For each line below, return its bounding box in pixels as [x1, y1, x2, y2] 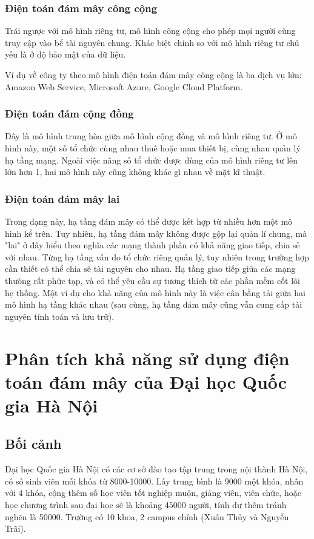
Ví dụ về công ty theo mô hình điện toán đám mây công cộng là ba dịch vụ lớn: [5, 68, 302, 81]
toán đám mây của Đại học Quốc [5, 369, 287, 394]
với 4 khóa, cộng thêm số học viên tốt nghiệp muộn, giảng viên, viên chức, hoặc [5, 486, 301, 499]
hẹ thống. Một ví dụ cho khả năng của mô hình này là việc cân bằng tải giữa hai [5, 286, 306, 299]
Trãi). [5, 522, 26, 535]
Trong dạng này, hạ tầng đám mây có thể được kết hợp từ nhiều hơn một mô [5, 215, 293, 227]
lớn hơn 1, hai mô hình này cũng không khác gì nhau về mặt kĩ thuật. [5, 165, 266, 178]
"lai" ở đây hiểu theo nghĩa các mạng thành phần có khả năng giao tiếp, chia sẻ [5, 239, 300, 251]
